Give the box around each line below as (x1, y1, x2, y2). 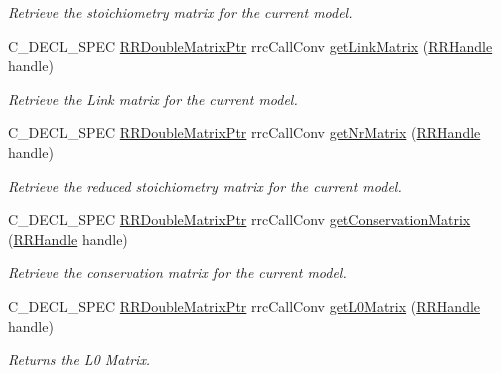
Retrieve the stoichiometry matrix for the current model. (8, 2, 353, 22)
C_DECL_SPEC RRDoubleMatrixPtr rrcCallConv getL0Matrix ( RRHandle (8, 295, 481, 316)
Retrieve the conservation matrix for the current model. (8, 262, 347, 283)
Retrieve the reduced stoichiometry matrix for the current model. (8, 175, 402, 196)
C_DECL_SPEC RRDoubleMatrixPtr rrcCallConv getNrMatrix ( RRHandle (8, 122, 481, 143)
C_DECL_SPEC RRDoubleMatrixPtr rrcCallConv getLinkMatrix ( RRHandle (8, 35, 493, 56)
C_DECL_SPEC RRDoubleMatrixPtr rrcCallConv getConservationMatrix (8, 209, 471, 230)
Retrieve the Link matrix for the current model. (8, 88, 298, 109)
